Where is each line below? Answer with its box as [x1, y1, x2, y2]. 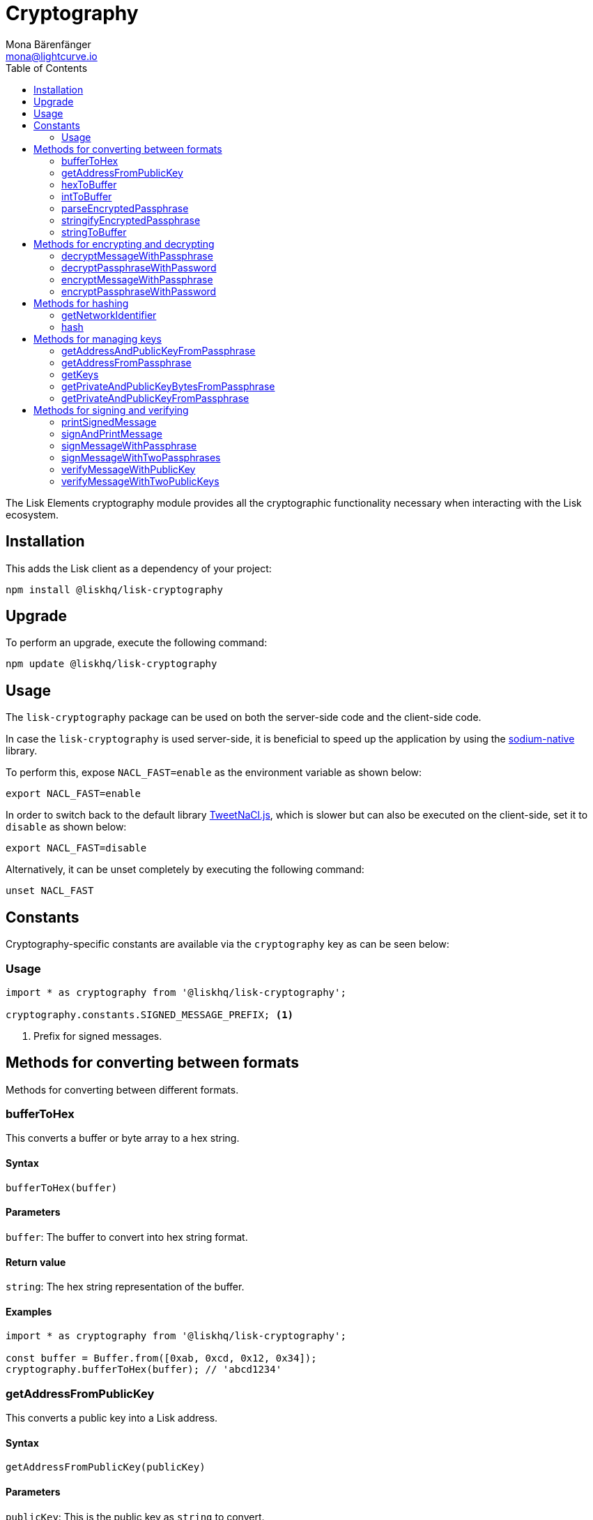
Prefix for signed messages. [33, 1029, 162, 1042]
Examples [6, 1305, 52, 1318]
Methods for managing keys [33, 332, 162, 345]
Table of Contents [6, 61, 88, 74]
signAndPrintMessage [61, 427, 162, 440]
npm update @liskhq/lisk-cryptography [6, 658, 217, 670]
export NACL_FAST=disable [6, 842, 147, 854]
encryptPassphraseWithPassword [61, 285, 217, 297]
